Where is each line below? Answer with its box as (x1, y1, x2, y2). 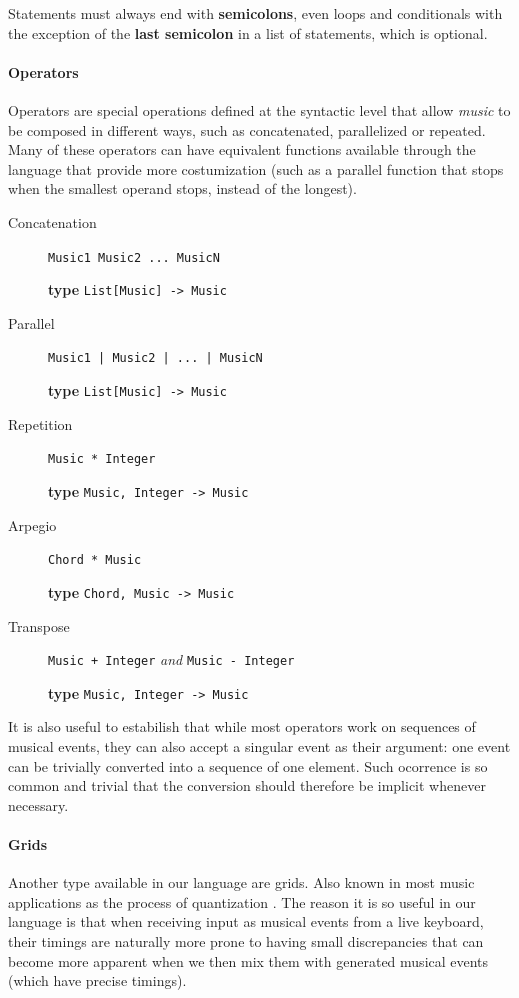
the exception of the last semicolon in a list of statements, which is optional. (8, 22, 488, 43)
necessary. (8, 794, 69, 815)
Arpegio (8, 514, 57, 535)
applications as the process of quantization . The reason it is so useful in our (8, 891, 476, 912)
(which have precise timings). (8, 970, 187, 991)
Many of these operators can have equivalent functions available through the (8, 139, 476, 160)
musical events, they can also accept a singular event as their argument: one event (8, 736, 511, 757)
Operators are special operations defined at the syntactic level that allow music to (8, 99, 511, 120)
